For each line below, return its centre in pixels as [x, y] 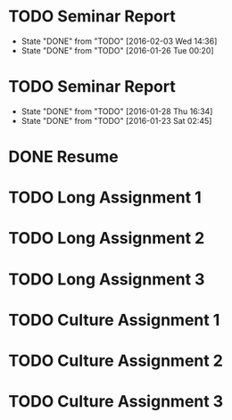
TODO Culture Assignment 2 [116, 361]
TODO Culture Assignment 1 [114, 320]
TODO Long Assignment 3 [107, 279]
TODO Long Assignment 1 [105, 198]
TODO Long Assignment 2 [107, 239]
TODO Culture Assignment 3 [116, 402]
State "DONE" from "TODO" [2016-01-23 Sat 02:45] [116, 120]
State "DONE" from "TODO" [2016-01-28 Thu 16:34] [117, 111]
